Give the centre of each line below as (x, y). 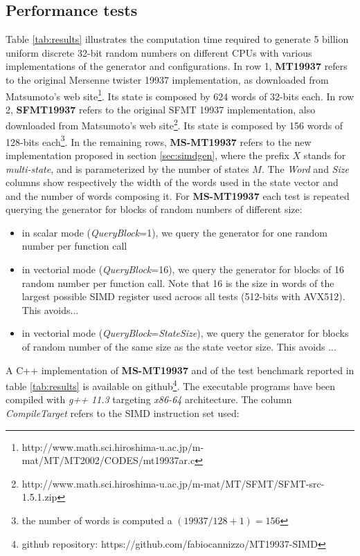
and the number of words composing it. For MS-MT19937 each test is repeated (178, 195)
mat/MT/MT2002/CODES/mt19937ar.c (108, 460)
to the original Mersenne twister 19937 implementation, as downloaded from (167, 79)
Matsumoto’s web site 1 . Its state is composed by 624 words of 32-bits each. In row (180, 95)
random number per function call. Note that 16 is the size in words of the (178, 282)
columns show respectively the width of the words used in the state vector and (172, 182)
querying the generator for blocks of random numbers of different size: (154, 209)
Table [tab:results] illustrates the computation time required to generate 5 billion (177, 39)
